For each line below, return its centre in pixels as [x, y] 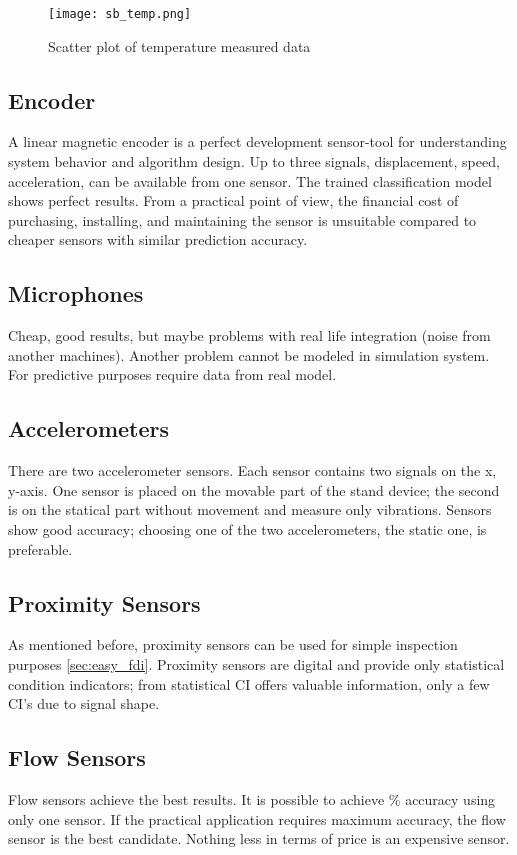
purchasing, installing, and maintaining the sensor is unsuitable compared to [242, 219]
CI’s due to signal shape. [84, 703]
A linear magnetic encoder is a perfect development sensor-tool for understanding [257, 141]
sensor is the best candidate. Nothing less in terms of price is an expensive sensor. [259, 838]
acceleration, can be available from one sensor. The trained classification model [250, 180]
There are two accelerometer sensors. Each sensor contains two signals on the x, [252, 470]
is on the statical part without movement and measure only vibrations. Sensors [250, 509]
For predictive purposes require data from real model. [172, 374]
